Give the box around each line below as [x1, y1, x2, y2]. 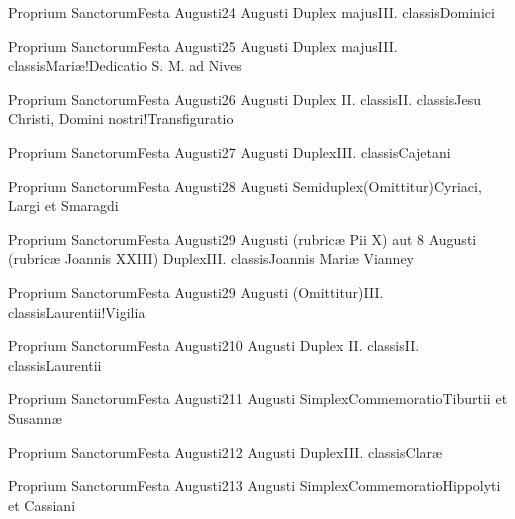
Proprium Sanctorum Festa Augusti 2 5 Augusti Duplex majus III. [8, 35, 398, 56]
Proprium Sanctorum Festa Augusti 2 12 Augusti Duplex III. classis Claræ [8, 441, 443, 462]
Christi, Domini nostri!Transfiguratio [8, 108, 234, 129]
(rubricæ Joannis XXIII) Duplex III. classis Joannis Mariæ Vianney [8, 248, 414, 269]
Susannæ [8, 407, 62, 428]
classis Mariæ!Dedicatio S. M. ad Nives [8, 55, 242, 76]
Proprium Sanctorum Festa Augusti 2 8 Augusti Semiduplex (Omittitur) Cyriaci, [8, 175, 482, 196]
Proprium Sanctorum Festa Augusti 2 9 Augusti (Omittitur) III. [8, 281, 384, 302]
